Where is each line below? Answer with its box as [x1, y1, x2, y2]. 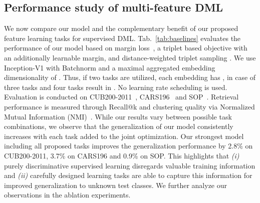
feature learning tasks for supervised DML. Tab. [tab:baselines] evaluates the [4, 32, 241, 43]
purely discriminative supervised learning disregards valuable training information [4, 160, 255, 170]
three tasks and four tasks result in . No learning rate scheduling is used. [4, 81, 227, 92]
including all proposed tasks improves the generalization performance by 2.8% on [4, 140, 253, 151]
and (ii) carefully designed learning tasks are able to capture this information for [4, 170, 252, 180]
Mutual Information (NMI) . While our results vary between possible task [4, 111, 232, 121]
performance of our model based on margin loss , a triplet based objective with [4, 42, 247, 53]
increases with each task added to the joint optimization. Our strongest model [4, 130, 244, 141]
